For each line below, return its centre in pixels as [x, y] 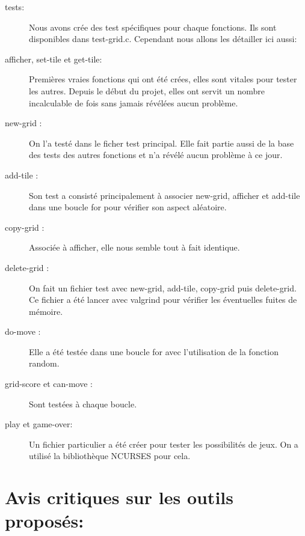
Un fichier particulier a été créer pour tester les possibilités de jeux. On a [164, 444]
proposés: [45, 521]
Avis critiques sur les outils [119, 497]
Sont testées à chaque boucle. [83, 404]
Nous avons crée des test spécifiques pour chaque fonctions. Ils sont [153, 27]
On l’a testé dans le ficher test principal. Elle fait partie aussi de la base [162, 143]
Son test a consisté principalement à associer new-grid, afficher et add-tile [165, 195]
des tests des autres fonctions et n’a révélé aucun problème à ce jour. [156, 155]
